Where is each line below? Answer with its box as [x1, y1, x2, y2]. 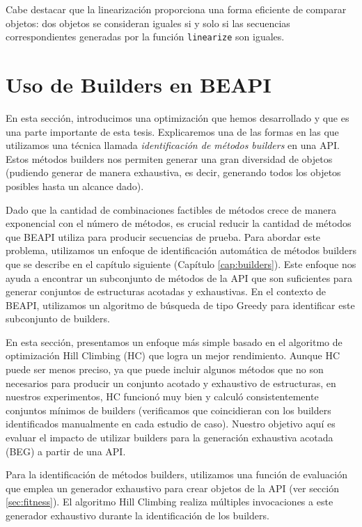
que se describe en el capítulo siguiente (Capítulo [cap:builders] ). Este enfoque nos [6, 256, 356, 271]
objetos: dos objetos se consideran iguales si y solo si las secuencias [6, 15, 290, 30]
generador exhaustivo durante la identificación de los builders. [6, 508, 269, 522]
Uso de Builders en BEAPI [6, 70, 271, 99]
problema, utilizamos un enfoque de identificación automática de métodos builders [6, 243, 356, 258]
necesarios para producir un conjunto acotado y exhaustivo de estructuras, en [6, 375, 336, 390]
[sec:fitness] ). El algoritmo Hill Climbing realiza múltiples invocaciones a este [6, 494, 333, 509]
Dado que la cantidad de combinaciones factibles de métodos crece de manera [6, 202, 336, 217]
